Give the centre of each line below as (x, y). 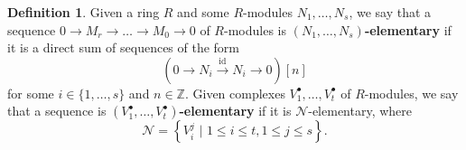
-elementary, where (360, 111)
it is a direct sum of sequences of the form (124, 47)
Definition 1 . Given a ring (84, 12)
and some (203, 12)
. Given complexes (235, 93)
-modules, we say (411, 93)
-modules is (255, 29)
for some (31, 93)
